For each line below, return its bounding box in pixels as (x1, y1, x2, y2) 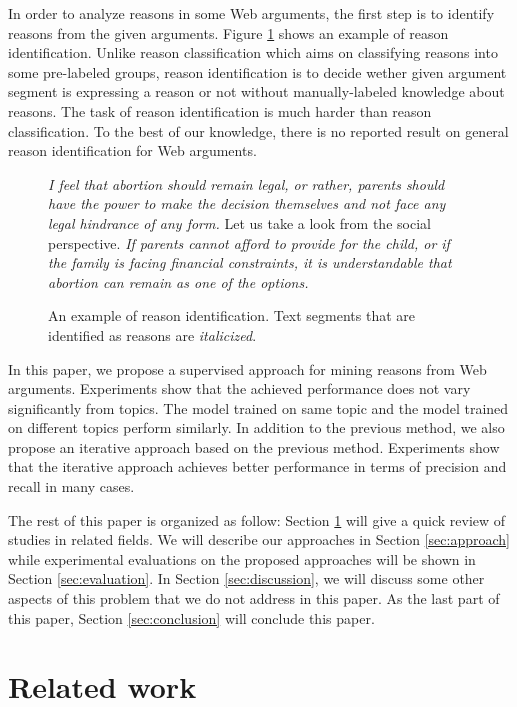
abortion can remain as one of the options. (48, 271, 309, 292)
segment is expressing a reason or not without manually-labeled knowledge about (8, 81, 505, 102)
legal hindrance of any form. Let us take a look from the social (48, 212, 431, 233)
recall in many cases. (8, 476, 135, 497)
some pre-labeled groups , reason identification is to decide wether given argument (8, 61, 507, 82)
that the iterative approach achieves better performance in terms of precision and (8, 456, 507, 477)
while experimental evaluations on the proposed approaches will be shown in (8, 548, 476, 569)
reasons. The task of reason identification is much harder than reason (8, 100, 432, 121)
